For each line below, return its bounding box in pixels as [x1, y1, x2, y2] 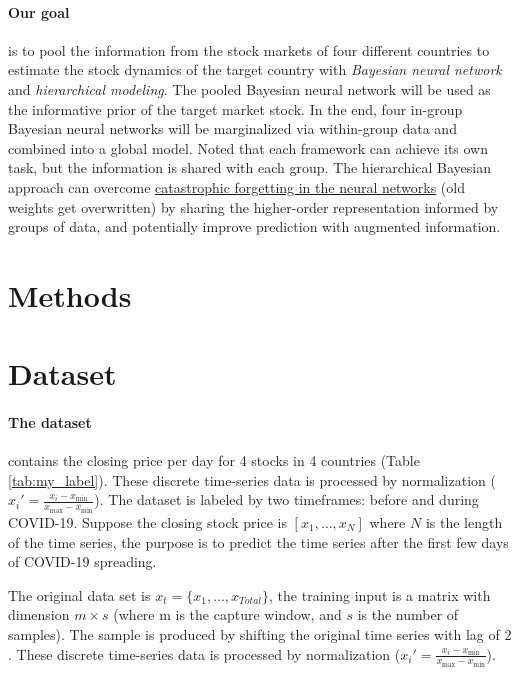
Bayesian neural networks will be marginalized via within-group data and [8, 118, 457, 139]
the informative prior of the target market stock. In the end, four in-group [8, 98, 463, 119]
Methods [8, 274, 132, 315]
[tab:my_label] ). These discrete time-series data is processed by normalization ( [8, 469, 496, 490]
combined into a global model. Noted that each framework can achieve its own [8, 137, 489, 158]
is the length [425, 511, 503, 532]
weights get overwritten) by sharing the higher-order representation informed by [8, 196, 499, 217]
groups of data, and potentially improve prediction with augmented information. [8, 216, 501, 237]
